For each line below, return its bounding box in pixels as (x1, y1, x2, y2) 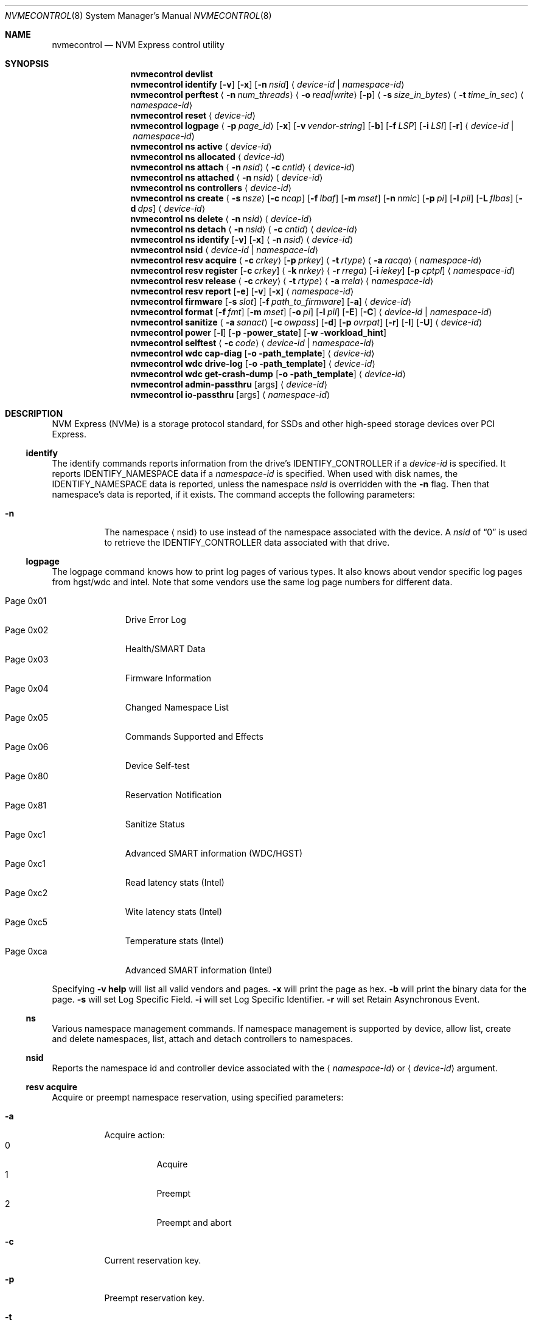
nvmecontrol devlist (130, 69, 213, 79)
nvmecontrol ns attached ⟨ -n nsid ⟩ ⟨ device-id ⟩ (130, 172, 323, 183)
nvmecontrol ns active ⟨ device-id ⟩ (130, 141, 272, 151)
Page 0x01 (5, 596, 47, 606)
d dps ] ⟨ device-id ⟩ (130, 203, 206, 214)
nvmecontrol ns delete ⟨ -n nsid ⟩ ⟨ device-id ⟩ (130, 214, 312, 224)
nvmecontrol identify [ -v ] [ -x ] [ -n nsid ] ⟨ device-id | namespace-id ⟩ (130, 79, 405, 89)
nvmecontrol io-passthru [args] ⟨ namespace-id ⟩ (130, 389, 330, 400)
